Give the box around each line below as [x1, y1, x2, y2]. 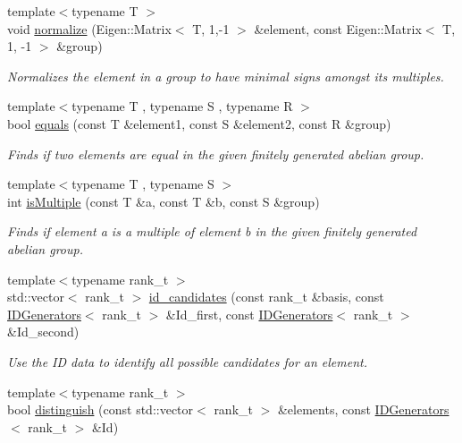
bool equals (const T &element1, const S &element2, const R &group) [7, 114, 391, 132]
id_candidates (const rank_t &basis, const [148, 287, 384, 306]
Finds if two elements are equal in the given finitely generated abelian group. [7, 144, 424, 163]
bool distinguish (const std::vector [7, 400, 194, 419]
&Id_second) [7, 322, 80, 341]
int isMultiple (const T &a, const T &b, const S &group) [7, 192, 320, 210]
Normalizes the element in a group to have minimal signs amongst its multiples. [7, 66, 444, 85]
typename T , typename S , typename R [71, 97, 293, 115]
